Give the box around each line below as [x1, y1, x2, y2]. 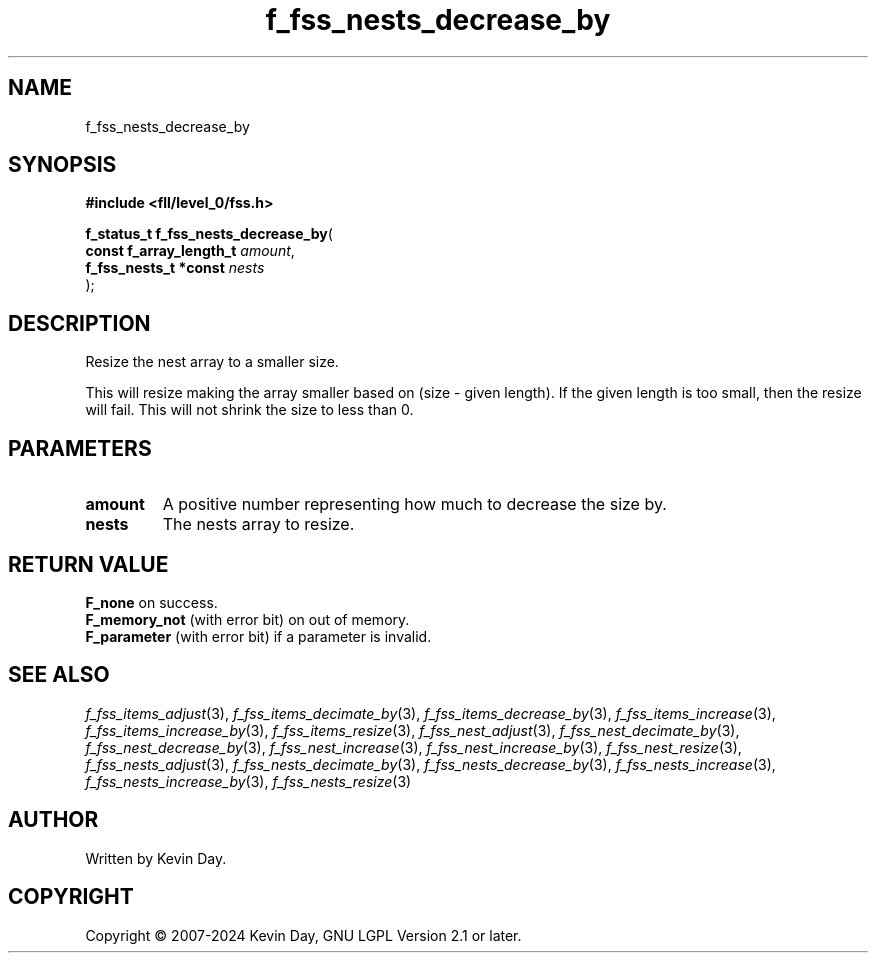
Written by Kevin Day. [85, 849, 227, 867]
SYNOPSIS [8, 152, 117, 178]
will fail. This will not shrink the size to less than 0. [85, 401, 414, 419]
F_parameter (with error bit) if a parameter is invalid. [85, 627, 432, 645]
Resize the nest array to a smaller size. [85, 353, 339, 371]
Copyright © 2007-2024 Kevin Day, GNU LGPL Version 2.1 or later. [85, 926, 522, 944]
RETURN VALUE [8, 551, 169, 577]
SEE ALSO [8, 662, 110, 688]
